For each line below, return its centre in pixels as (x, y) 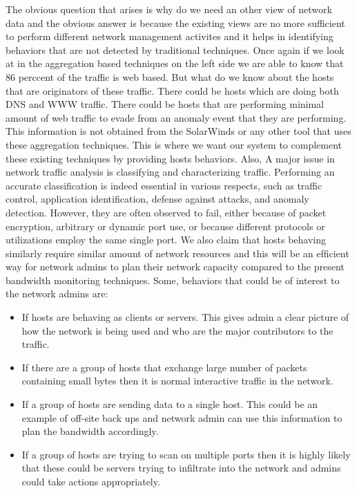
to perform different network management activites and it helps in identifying (170, 36)
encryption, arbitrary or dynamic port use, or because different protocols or (165, 226)
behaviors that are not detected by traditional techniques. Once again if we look (175, 49)
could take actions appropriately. (91, 481)
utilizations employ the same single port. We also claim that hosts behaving (166, 240)
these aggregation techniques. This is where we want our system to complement (174, 144)
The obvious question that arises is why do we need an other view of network (169, 9)
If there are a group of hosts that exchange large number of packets (164, 367)
